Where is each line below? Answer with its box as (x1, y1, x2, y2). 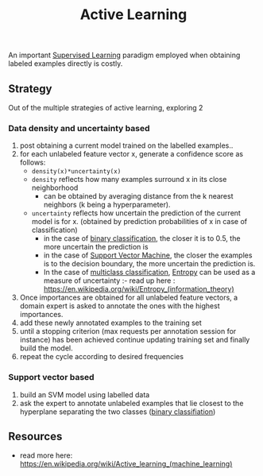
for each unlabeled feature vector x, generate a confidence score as (19, 149, 244, 159)
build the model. (19, 343, 73, 353)
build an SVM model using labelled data (19, 389, 150, 399)
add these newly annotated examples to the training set (19, 318, 203, 327)
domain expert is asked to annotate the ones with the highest (19, 301, 220, 311)
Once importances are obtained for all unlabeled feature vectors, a (19, 292, 238, 303)
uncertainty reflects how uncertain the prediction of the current (31, 208, 241, 218)
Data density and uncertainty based (8, 122, 150, 134)
